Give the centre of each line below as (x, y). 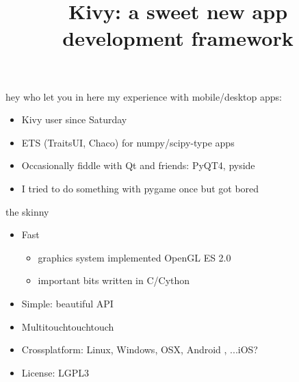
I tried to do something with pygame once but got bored (140, 188)
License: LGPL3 (55, 372)
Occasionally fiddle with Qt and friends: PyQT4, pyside (138, 165)
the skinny (27, 211)
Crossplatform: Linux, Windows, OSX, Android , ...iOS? (140, 349)
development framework (178, 38)
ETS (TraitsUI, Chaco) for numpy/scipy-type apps (128, 142)
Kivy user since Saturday (74, 119)
